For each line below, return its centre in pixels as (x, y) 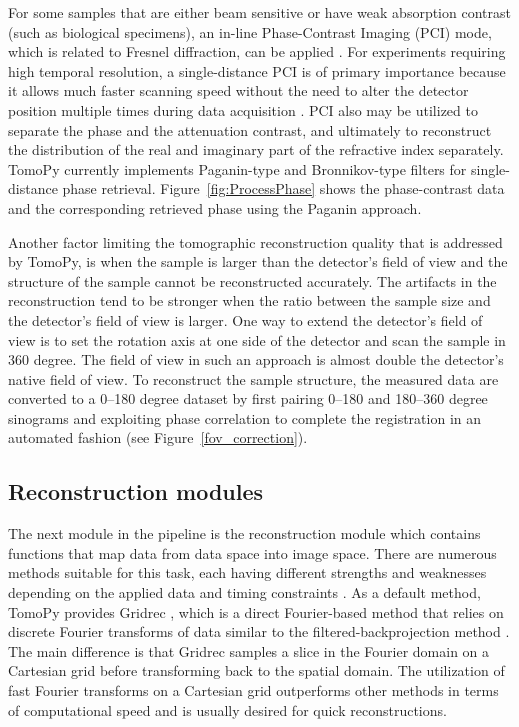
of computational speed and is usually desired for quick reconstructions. (227, 709)
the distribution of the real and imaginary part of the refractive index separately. (256, 149)
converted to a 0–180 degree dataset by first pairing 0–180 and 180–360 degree (248, 398)
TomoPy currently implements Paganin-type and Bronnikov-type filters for (237, 168)
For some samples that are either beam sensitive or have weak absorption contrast (259, 12)
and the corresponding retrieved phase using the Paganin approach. (215, 207)
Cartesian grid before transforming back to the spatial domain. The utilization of (256, 670)
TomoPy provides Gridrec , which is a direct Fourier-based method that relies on (256, 611)
